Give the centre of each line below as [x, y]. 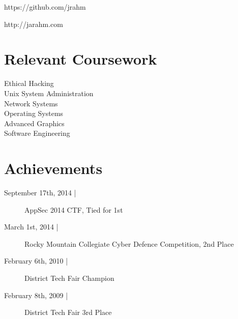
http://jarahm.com [34, 24]
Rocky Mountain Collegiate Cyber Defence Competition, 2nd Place [129, 243]
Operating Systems [34, 113]
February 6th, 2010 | [36, 261]
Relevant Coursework [81, 59]
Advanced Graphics [34, 123]
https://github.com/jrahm [45, 7]
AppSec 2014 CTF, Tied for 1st [74, 209]
